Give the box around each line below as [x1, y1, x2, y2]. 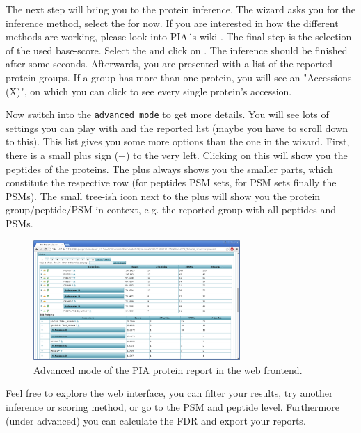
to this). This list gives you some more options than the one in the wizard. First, [6, 134, 350, 149]
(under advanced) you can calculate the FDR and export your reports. [6, 413, 306, 427]
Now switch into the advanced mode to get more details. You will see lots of [6, 107, 329, 122]
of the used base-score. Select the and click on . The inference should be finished [6, 42, 348, 57]
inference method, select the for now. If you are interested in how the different [6, 15, 339, 30]
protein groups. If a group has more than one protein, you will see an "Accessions [6, 70, 352, 84]
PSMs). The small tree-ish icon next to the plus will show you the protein [6, 188, 321, 203]
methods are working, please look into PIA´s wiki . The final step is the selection [6, 29, 352, 44]
